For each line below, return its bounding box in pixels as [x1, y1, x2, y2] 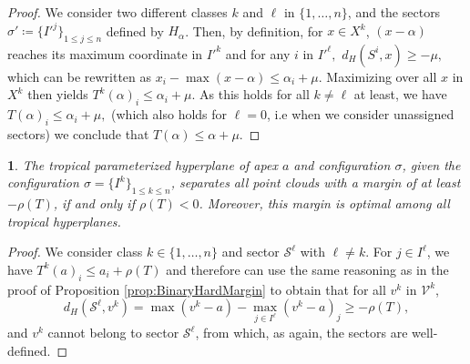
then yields [27, 85, 88, 104]
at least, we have [353, 85, 447, 104]
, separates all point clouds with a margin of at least [170, 173, 461, 192]
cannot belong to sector [47, 323, 179, 342]
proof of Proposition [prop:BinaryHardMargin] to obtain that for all [7, 279, 386, 298]
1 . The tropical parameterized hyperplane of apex [7, 155, 278, 174]
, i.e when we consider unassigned [266, 105, 455, 124]
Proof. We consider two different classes [7, 3, 228, 21]
